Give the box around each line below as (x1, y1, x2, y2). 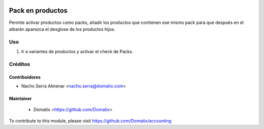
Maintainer (9, 96, 32, 101)
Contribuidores (9, 74, 41, 80)
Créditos (9, 61, 30, 67)
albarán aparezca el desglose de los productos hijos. (9, 26, 116, 32)
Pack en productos (9, 6, 68, 15)
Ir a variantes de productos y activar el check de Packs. (21, 49, 133, 55)
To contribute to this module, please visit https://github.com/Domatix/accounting (9, 118, 172, 124)
